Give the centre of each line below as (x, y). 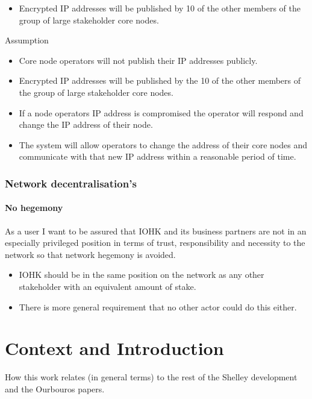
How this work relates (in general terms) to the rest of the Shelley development (151, 377)
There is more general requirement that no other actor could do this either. (158, 306)
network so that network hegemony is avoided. (90, 254)
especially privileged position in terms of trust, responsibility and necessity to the (155, 243)
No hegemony (34, 208)
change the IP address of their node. (86, 124)
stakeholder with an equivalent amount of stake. (108, 286)
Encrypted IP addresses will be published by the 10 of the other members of (160, 80)
